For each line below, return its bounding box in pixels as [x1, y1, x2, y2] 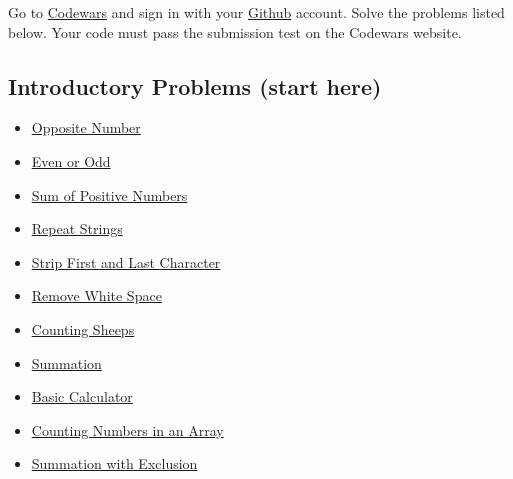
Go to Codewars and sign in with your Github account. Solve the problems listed [8, 2, 505, 22]
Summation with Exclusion [31, 453, 198, 474]
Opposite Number [31, 117, 141, 138]
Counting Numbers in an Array [31, 419, 224, 440]
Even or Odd [31, 150, 111, 171]
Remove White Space [31, 285, 162, 306]
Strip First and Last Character [31, 251, 221, 272]
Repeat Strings [31, 218, 123, 239]
